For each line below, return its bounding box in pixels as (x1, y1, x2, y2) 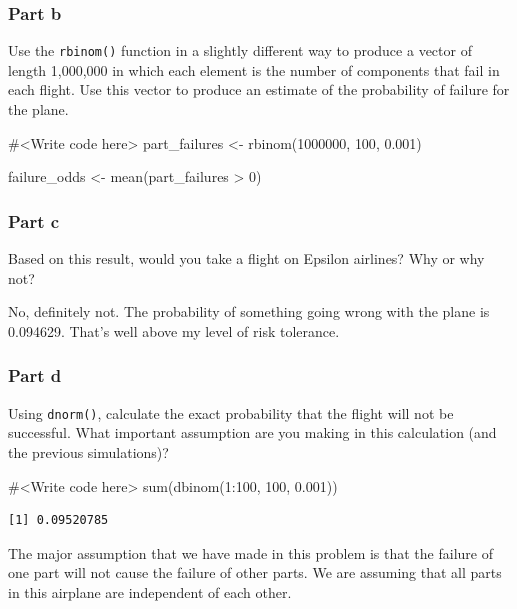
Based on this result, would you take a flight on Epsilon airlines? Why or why (8, 248, 485, 269)
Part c (8, 208, 60, 233)
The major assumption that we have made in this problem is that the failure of (8, 542, 493, 563)
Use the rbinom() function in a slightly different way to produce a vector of (8, 40, 472, 61)
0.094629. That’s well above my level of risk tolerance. (8, 320, 340, 341)
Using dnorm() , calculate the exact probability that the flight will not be (8, 402, 454, 423)
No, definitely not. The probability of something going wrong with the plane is (8, 301, 490, 322)
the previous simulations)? (8, 441, 169, 462)
